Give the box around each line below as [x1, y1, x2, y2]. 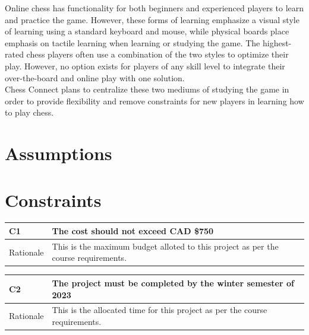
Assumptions [5, 141, 112, 165]
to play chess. [5, 106, 54, 119]
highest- [262, 36, 292, 49]
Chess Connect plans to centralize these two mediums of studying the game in [5, 83, 289, 95]
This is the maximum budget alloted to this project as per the [52, 240, 279, 252]
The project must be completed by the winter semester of [52, 276, 294, 289]
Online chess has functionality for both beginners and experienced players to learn [5, 2, 304, 14]
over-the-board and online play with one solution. [5, 71, 185, 84]
